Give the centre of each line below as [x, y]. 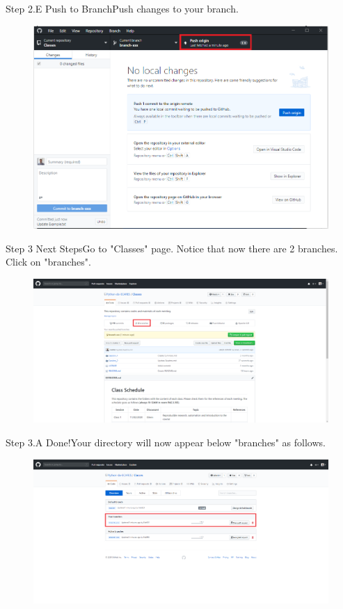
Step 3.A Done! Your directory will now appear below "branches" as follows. [166, 442]
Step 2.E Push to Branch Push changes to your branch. [122, 8]
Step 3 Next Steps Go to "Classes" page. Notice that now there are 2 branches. [172, 248]
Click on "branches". [48, 262]
